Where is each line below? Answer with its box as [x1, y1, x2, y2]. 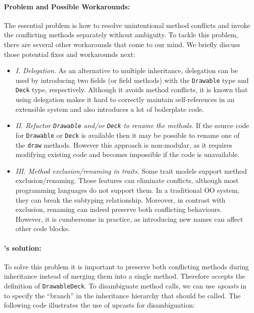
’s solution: [4, 242, 42, 253]
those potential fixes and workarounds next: [4, 49, 135, 59]
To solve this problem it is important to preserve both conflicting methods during [4, 261, 249, 271]
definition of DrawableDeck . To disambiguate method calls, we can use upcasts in [4, 280, 247, 290]
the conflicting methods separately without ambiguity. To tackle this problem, [4, 29, 238, 40]
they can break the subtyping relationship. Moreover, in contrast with [15, 194, 226, 205]
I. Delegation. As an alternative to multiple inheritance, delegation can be [15, 65, 238, 76]
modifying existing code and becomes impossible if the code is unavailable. [15, 149, 240, 159]
